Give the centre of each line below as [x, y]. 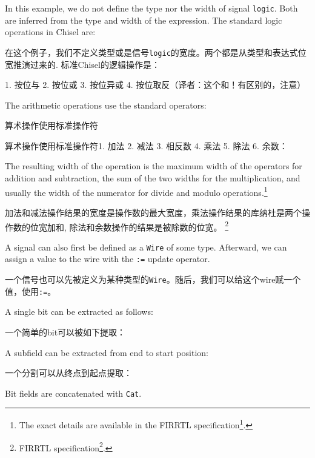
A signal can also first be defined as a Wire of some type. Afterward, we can [146, 247]
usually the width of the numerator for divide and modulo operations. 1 [136, 191]
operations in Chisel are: [50, 32]
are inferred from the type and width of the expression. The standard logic [144, 20]
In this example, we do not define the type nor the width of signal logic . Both [151, 8]
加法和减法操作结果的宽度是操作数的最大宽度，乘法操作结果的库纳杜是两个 [153, 212]
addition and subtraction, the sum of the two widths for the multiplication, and [153, 178]
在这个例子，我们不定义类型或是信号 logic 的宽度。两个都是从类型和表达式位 [156, 52]
